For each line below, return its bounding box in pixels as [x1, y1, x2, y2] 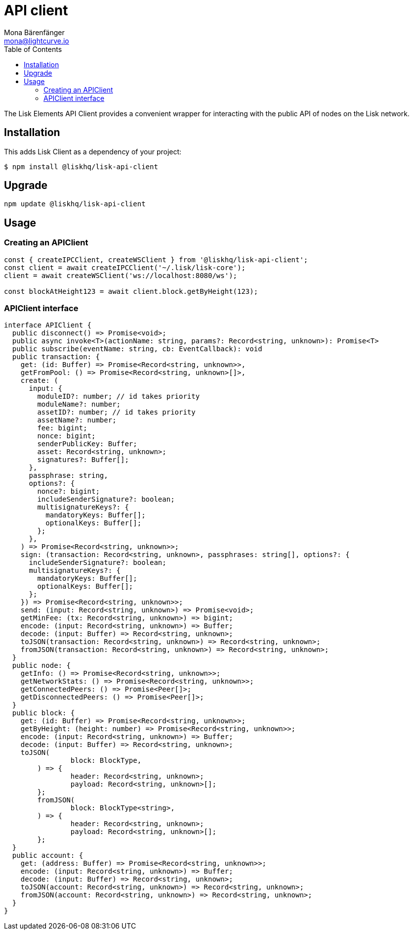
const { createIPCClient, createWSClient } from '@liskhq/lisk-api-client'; [4, 255, 308, 264]
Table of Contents [4, 45, 62, 53]
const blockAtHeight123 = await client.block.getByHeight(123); [4, 287, 258, 295]
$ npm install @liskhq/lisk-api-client [4, 162, 158, 171]
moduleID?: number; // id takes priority [37, 392, 200, 401]
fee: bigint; [37, 424, 87, 432]
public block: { [12, 709, 75, 717]
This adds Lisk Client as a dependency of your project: [4, 147, 182, 156]
